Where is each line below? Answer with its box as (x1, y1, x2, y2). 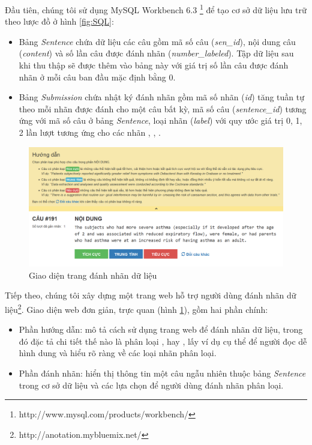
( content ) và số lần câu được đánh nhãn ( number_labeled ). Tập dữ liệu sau (19, 47, 294, 59)
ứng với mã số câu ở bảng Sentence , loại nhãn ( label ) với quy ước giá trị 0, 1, (19, 114, 302, 127)
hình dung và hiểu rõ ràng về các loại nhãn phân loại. (19, 347, 217, 359)
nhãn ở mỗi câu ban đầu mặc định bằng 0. (19, 70, 176, 83)
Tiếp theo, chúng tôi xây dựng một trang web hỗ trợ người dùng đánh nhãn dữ (5, 289, 296, 301)
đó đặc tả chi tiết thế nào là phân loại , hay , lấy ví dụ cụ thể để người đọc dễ (19, 335, 307, 347)
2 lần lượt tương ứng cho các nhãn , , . (19, 126, 161, 138)
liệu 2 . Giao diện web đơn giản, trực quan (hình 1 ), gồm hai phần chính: (5, 301, 268, 315)
